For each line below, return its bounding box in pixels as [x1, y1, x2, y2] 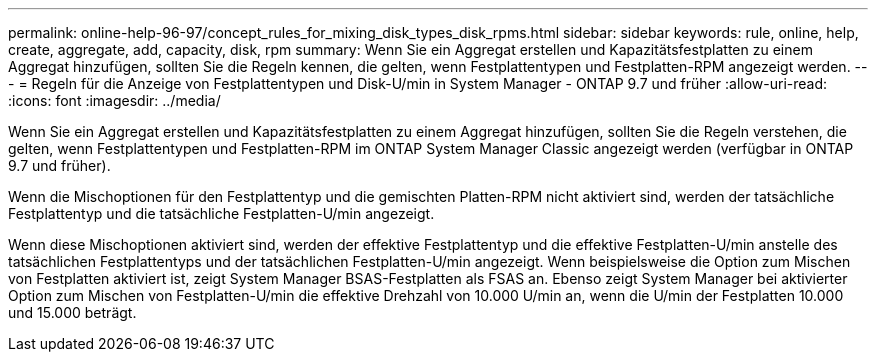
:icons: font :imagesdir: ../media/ [8, 92, 221, 109]
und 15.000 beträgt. [8, 304, 137, 321]
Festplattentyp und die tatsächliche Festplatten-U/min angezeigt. [8, 205, 435, 222]
